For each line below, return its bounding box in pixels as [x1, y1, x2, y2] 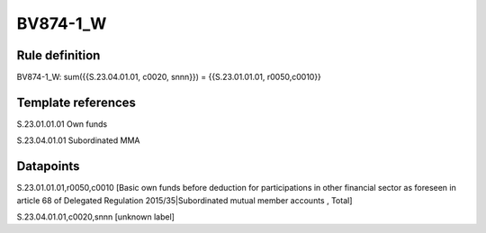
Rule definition [16, 48, 101, 63]
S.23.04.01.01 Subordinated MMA [16, 135, 140, 146]
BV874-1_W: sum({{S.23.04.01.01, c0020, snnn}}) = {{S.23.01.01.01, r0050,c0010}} [16, 72, 321, 83]
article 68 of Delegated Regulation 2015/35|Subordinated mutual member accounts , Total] [16, 194, 353, 206]
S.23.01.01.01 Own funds [16, 118, 108, 130]
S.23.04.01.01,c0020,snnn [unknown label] [16, 211, 175, 222]
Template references [16, 94, 137, 110]
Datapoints [16, 158, 80, 175]
